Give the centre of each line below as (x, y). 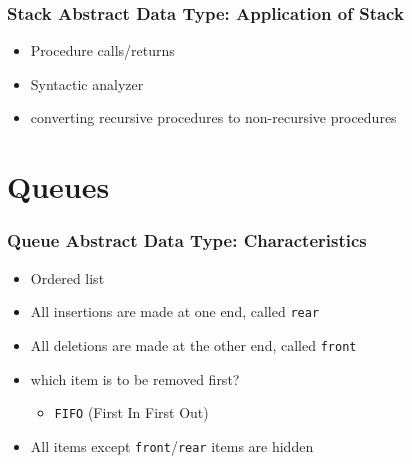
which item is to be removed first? (135, 378)
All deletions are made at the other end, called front (193, 344)
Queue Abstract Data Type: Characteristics (187, 240)
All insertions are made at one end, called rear (175, 311)
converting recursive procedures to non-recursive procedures (213, 117)
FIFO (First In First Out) (131, 412)
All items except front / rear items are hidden (172, 445)
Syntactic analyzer (87, 83)
